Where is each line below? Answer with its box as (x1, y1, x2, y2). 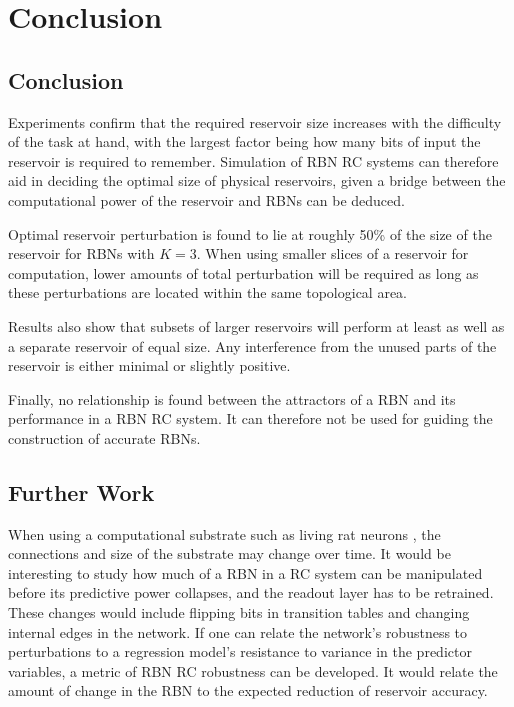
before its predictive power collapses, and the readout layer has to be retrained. (8, 582, 494, 603)
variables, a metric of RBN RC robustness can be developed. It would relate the (8, 660, 498, 681)
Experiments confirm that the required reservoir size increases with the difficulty (8, 111, 502, 132)
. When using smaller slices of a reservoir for (196, 243, 469, 264)
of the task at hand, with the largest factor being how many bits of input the (8, 131, 481, 152)
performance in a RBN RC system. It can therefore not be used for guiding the (8, 408, 493, 429)
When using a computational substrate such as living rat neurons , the (8, 523, 441, 544)
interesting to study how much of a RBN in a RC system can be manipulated (8, 562, 483, 583)
